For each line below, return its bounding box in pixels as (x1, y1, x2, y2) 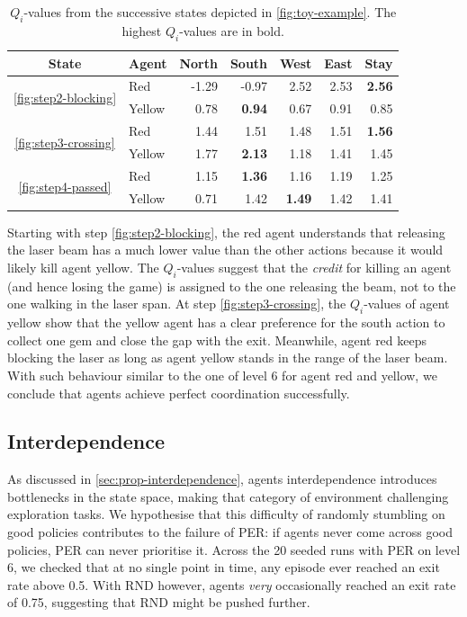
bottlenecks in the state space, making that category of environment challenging (7, 487, 449, 505)
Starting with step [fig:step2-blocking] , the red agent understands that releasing (7, 222, 445, 241)
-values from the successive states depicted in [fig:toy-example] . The (23, 3, 397, 21)
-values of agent (364, 294, 450, 313)
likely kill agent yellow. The (7, 257, 159, 276)
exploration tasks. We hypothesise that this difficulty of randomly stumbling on (7, 505, 445, 523)
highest (121, 21, 162, 40)
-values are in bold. (179, 21, 284, 40)
